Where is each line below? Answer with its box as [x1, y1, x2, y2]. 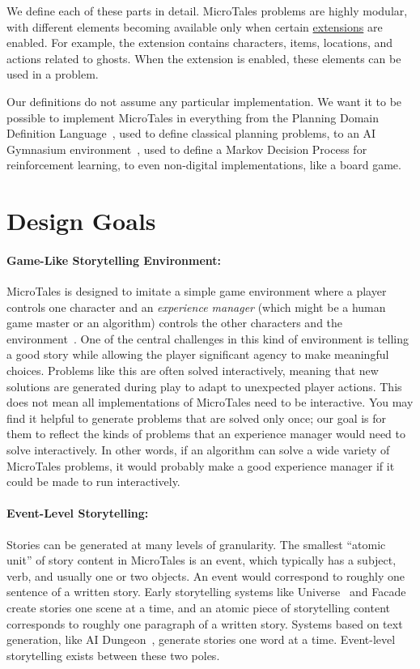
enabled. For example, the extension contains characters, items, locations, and [6, 34, 393, 51]
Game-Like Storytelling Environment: [6, 251, 222, 268]
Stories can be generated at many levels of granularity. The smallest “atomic [6, 535, 386, 552]
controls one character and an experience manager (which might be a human [6, 298, 386, 315]
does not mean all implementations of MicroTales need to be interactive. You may [6, 394, 414, 411]
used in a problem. [6, 66, 99, 83]
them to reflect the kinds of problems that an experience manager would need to [6, 425, 406, 442]
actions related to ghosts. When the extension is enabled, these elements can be [6, 49, 401, 66]
